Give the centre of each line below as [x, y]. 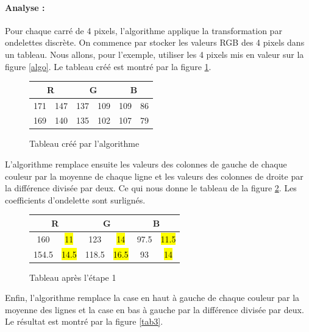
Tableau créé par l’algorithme [84, 143]
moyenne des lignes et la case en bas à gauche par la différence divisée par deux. [154, 309]
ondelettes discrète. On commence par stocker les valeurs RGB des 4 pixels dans [155, 42]
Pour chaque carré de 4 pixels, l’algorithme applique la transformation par [144, 30]
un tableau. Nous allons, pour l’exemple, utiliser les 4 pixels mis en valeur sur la [154, 54]
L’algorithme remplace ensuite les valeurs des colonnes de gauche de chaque [146, 164]
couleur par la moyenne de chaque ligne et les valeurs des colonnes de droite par [154, 176]
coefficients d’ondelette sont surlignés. [75, 200]
